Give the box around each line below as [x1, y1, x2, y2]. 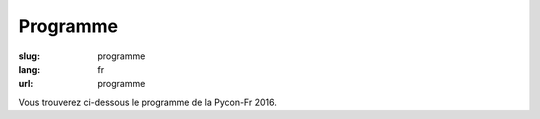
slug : [18, 50, 40, 62]
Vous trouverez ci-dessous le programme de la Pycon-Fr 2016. [18, 96, 277, 108]
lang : [18, 63, 41, 75]
